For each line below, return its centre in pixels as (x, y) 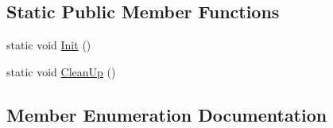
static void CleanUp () (61, 71)
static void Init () (49, 45)
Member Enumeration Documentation (167, 114)
